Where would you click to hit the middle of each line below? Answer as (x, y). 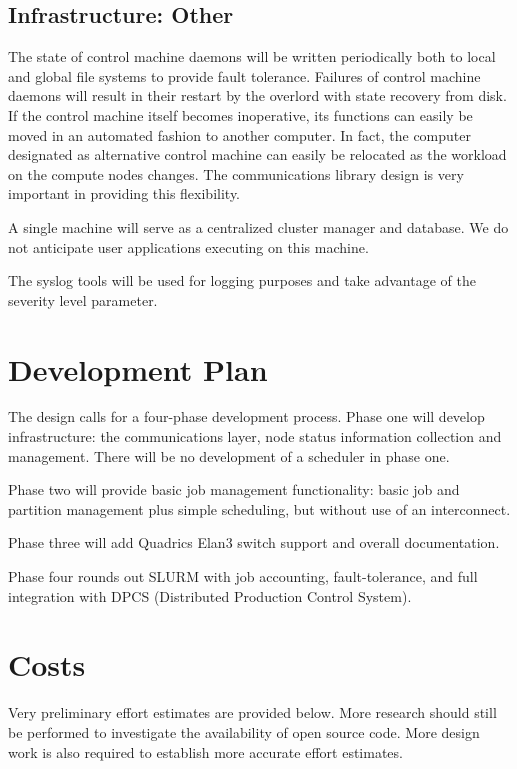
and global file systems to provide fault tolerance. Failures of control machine (244, 75)
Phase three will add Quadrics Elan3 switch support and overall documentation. (254, 542)
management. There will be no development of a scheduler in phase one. (229, 455)
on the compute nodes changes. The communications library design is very (236, 173)
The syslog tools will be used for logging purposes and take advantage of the (242, 280)
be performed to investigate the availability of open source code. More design (244, 731)
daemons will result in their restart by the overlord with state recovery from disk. (257, 95)
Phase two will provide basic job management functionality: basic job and (234, 489)
